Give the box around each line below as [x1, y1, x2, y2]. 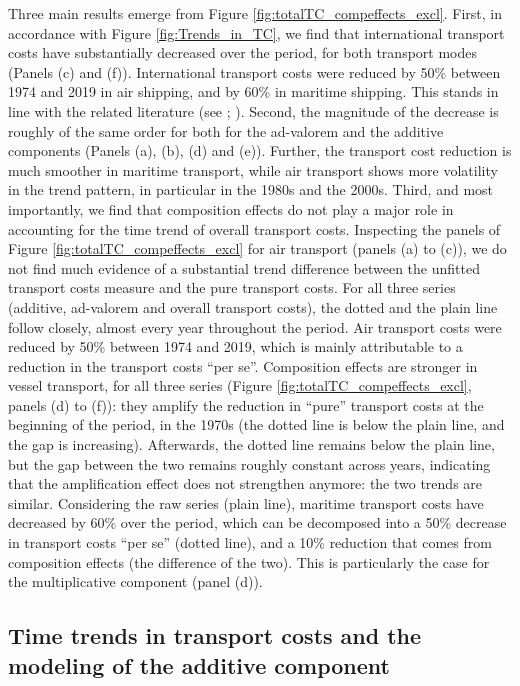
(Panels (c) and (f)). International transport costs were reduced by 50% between [8, 61, 501, 82]
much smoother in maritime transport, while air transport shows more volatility [8, 159, 498, 180]
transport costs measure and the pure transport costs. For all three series [8, 277, 456, 298]
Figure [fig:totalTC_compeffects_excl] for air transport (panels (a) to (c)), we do [8, 238, 507, 259]
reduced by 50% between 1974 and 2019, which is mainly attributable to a [8, 336, 463, 357]
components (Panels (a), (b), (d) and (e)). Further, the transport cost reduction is [8, 140, 512, 161]
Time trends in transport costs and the [8, 620, 422, 651]
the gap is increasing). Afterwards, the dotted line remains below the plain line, [8, 434, 495, 455]
